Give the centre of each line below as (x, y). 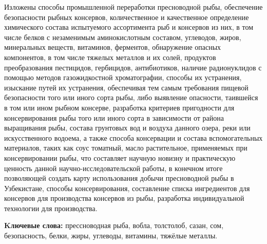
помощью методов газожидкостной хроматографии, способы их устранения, (123, 77)
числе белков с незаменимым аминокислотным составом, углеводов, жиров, (123, 37)
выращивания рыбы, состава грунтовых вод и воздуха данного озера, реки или (127, 128)
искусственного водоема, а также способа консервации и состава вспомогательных (133, 137)
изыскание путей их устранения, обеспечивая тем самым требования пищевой (126, 87)
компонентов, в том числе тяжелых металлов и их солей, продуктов (110, 57)
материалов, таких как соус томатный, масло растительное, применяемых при (126, 148)
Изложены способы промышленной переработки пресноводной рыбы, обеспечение (133, 7)
